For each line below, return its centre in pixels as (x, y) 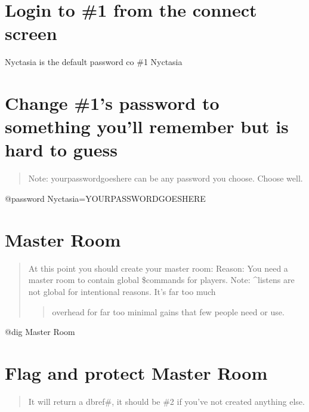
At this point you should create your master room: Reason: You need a (158, 268)
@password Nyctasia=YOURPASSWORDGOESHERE (105, 198)
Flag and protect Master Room (136, 372)
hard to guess (61, 150)
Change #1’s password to (112, 103)
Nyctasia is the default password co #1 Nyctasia (94, 62)
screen (31, 33)
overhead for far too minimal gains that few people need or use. (168, 311)
